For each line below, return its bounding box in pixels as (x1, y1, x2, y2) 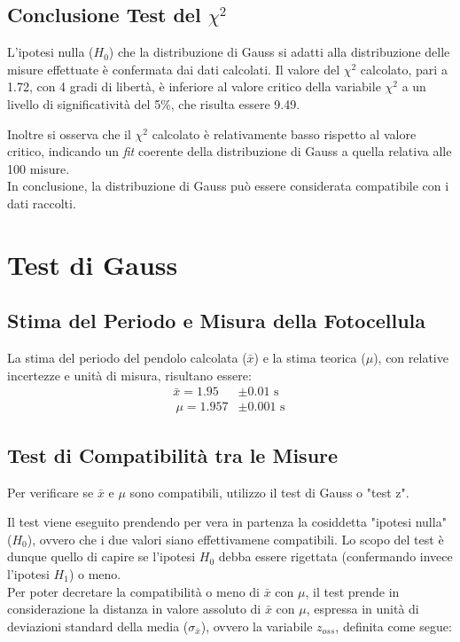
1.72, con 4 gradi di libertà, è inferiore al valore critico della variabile (7, 77, 381, 96)
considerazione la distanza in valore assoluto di (7, 599, 261, 618)
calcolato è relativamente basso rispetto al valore (152, 124, 417, 143)
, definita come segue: (335, 616, 452, 635)
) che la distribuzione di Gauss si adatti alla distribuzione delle (108, 43, 450, 61)
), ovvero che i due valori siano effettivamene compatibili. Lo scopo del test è (27, 529, 444, 548)
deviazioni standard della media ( (7, 616, 189, 635)
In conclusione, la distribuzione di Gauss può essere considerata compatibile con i (7, 176, 449, 195)
